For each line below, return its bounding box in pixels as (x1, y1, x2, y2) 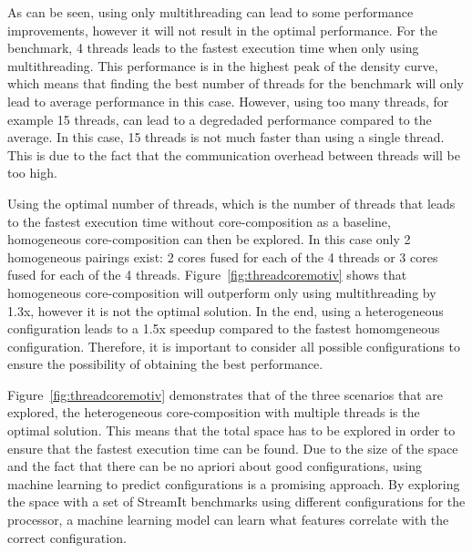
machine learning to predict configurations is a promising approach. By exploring (7, 474, 460, 493)
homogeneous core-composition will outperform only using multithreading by (7, 282, 436, 302)
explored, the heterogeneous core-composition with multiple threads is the (7, 403, 420, 422)
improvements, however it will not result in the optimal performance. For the (7, 20, 437, 39)
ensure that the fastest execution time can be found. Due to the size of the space (7, 438, 458, 457)
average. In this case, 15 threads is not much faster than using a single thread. (7, 128, 445, 147)
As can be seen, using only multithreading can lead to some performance (7, 3, 414, 21)
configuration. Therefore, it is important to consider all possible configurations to (7, 336, 460, 355)
